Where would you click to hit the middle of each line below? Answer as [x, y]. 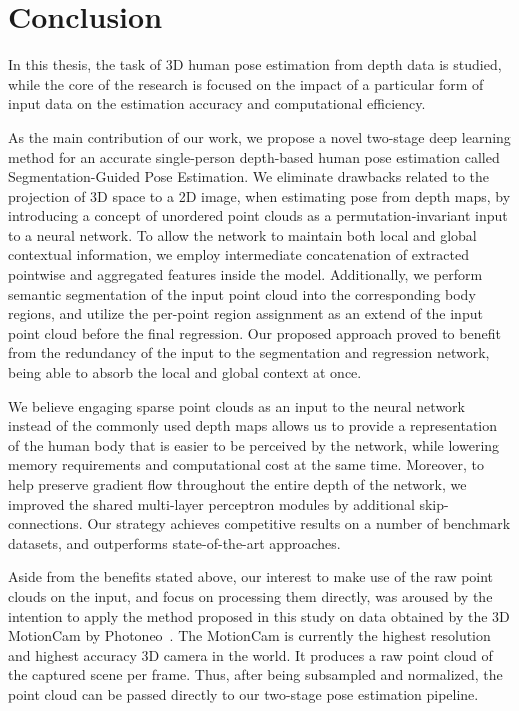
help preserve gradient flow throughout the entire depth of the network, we [237, 484]
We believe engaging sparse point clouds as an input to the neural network [236, 405]
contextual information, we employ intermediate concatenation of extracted [238, 254]
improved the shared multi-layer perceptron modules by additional [211, 503]
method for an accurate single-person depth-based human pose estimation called [254, 156]
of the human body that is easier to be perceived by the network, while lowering [254, 444]
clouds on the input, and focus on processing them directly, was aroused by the [250, 595]
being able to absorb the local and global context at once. [185, 372]
